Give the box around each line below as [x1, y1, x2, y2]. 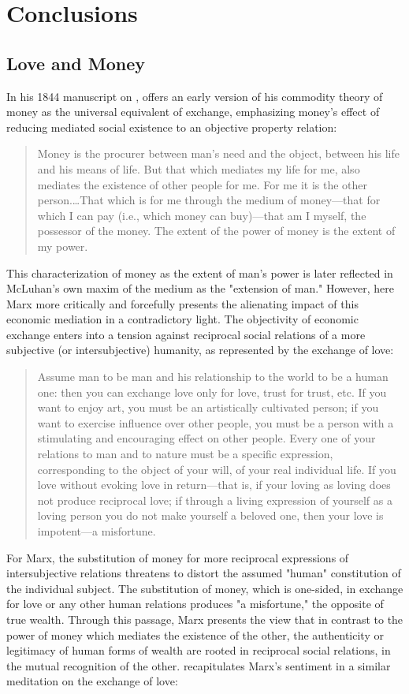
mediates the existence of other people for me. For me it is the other [37, 176, 367, 192]
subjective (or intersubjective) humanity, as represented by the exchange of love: [6, 341, 394, 358]
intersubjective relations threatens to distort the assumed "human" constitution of [6, 565, 401, 581]
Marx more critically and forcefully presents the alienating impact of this [6, 295, 359, 312]
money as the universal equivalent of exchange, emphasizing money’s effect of [6, 103, 380, 120]
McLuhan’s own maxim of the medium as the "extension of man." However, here [6, 280, 394, 297]
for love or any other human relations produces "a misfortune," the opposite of [6, 595, 384, 612]
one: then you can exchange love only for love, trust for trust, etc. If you [37, 383, 387, 400]
